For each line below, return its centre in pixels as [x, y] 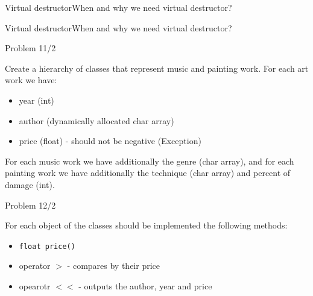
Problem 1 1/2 [30, 48]
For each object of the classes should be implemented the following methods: [146, 225]
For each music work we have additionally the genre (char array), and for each [150, 161]
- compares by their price [113, 266]
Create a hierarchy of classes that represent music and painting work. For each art [157, 68]
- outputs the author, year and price [145, 285]
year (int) [36, 100]
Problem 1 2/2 [30, 205]
